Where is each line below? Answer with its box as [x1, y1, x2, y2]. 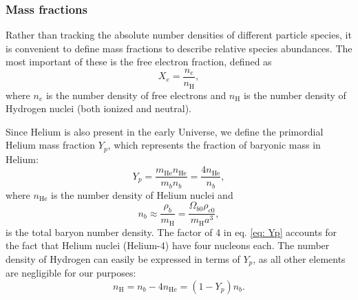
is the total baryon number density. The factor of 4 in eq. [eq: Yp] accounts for [6, 224, 337, 239]
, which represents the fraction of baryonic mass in [107, 138, 321, 152]
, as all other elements [253, 251, 346, 266]
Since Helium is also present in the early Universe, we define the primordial [6, 124, 324, 138]
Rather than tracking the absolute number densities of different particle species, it [6, 28, 352, 42]
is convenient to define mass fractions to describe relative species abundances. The [6, 41, 352, 55]
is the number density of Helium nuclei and [51, 187, 233, 202]
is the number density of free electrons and [45, 87, 227, 102]
